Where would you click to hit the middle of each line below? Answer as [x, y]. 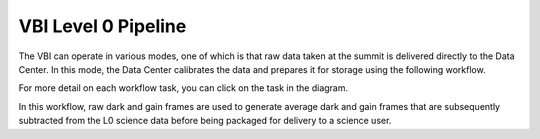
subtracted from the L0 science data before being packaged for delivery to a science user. [205, 121]
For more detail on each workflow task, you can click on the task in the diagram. [183, 88]
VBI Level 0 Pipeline [102, 26]
